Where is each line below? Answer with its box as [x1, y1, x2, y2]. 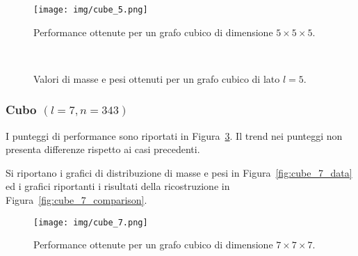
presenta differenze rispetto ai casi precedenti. [6, 142, 200, 157]
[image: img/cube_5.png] [33, 5, 148, 15]
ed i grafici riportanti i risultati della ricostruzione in [6, 179, 230, 193]
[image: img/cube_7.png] [33, 217, 148, 227]
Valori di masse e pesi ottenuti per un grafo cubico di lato [33, 71, 280, 86]
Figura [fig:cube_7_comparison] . [6, 193, 147, 207]
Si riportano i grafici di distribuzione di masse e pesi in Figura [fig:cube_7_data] [6, 165, 352, 179]
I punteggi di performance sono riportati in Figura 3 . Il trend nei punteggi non [6, 128, 343, 143]
